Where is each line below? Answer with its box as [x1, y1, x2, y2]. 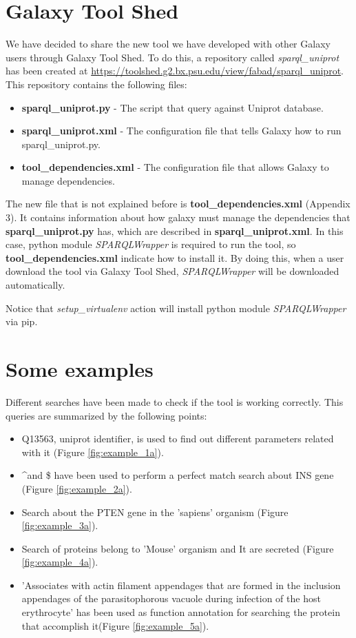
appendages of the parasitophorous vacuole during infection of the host [21, 591, 321, 606]
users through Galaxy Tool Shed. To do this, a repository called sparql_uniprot [6, 50, 339, 64]
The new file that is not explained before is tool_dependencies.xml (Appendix [6, 196, 350, 211]
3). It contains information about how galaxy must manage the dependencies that [6, 210, 350, 225]
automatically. [6, 278, 65, 292]
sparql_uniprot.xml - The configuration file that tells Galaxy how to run [21, 123, 342, 138]
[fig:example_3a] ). [21, 518, 98, 533]
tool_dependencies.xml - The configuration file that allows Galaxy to [21, 160, 329, 174]
